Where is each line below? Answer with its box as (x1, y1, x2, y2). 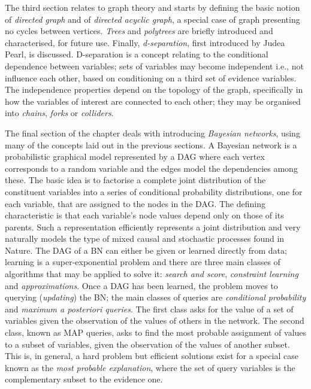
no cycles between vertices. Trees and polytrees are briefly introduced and (5, 25, 273, 37)
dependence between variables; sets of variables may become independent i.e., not (5, 59, 304, 72)
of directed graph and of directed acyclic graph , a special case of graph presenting (5, 13, 300, 25)
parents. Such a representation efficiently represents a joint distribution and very (5, 220, 301, 233)
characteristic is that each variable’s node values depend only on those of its (5, 209, 284, 221)
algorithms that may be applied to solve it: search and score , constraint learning (5, 268, 298, 280)
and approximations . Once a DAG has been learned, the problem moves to (5, 279, 278, 291)
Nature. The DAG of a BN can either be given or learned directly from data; (5, 244, 287, 256)
